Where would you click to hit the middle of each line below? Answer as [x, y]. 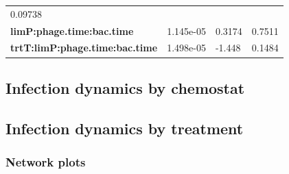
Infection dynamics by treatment [125, 128]
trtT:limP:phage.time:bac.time [84, 48]
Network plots [46, 162]
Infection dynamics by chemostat [125, 87]
